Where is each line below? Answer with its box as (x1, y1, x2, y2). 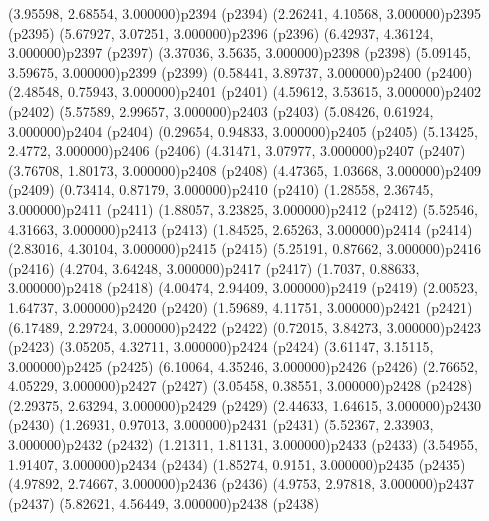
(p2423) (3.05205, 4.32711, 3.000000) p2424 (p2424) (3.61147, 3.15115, (8, 336, 434, 357)
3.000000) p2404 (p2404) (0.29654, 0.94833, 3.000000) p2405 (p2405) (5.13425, (8, 120, 478, 141)
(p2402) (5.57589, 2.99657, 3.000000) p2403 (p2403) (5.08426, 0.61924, (8, 100, 434, 121)
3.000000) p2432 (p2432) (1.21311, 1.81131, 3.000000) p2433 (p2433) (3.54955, (8, 434, 478, 455)
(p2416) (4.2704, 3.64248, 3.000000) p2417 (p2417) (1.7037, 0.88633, (8, 257, 420, 278)
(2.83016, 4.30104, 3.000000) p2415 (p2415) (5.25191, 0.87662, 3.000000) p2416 (8, 238, 481, 259)
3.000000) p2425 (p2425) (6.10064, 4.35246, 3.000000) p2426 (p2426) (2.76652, (8, 355, 478, 376)
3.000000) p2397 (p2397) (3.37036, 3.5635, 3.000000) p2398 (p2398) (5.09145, (8, 42, 471, 63)
